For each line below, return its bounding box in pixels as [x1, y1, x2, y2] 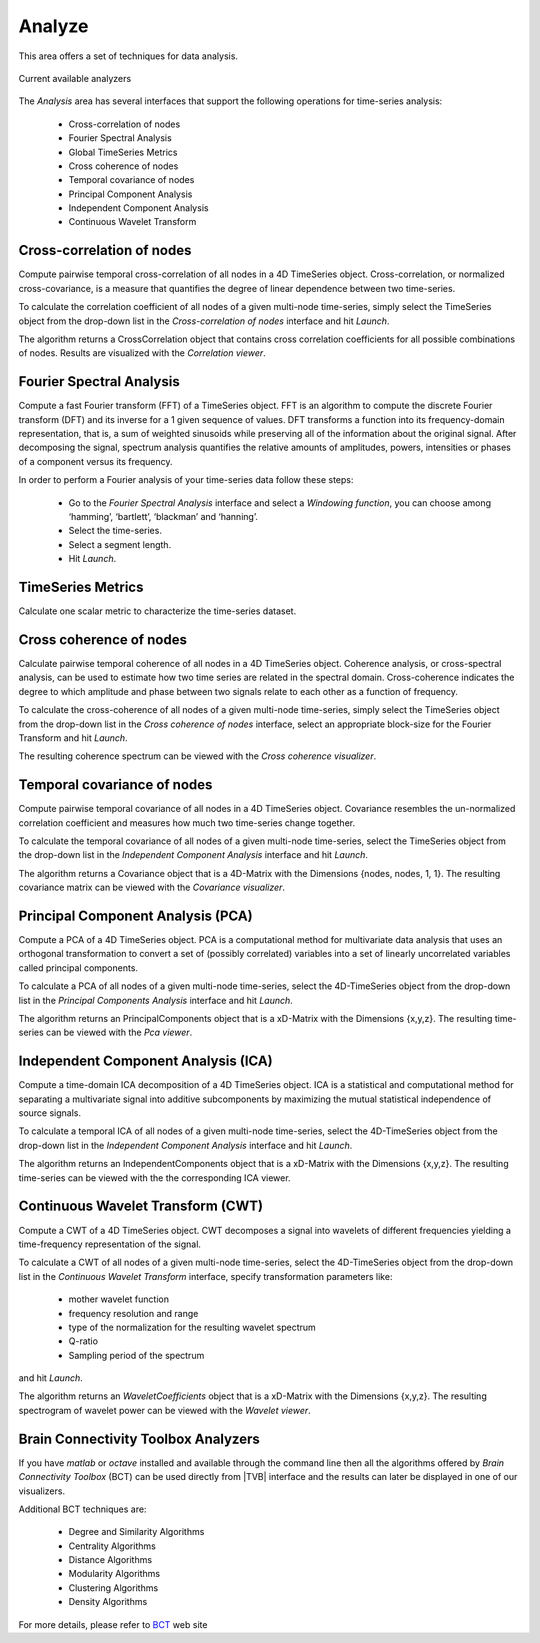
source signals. [18, 1107, 82, 1119]
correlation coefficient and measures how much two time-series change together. [18, 816, 355, 829]
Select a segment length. [68, 538, 172, 550]
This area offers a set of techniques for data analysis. [18, 50, 239, 62]
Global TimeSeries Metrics [68, 146, 178, 158]
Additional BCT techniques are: [18, 1503, 147, 1515]
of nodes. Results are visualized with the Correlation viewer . [18, 347, 267, 359]
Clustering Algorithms [68, 1581, 159, 1594]
